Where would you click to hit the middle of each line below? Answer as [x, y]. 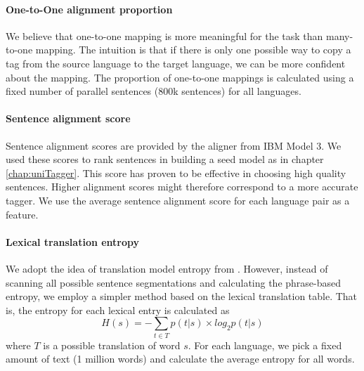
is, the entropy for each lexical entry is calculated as [118, 310]
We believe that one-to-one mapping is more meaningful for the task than [164, 35]
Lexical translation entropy [73, 241]
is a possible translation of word [112, 345]
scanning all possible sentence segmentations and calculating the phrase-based [174, 282]
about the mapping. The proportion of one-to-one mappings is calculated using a [180, 77]
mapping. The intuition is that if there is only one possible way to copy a [193, 50]
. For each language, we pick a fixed [265, 345]
